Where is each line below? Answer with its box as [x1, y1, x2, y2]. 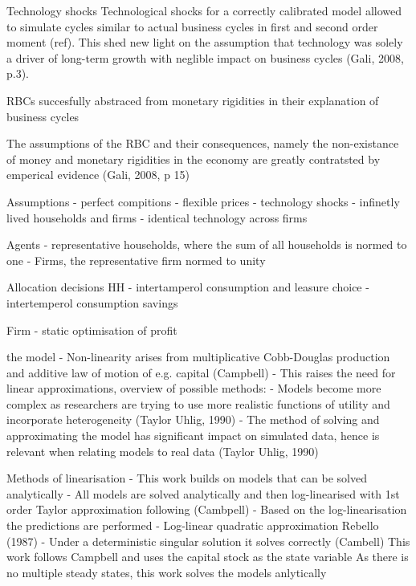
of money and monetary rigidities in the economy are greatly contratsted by [6, 150, 381, 167]
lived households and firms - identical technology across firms [6, 209, 308, 226]
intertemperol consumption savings [6, 294, 178, 311]
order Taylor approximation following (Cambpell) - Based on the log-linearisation [6, 501, 407, 518]
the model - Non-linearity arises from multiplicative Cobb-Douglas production [6, 348, 390, 365]
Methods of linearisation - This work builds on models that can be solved [6, 470, 367, 486]
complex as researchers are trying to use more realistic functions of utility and [6, 395, 390, 412]
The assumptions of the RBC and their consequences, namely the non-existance [6, 135, 399, 152]
